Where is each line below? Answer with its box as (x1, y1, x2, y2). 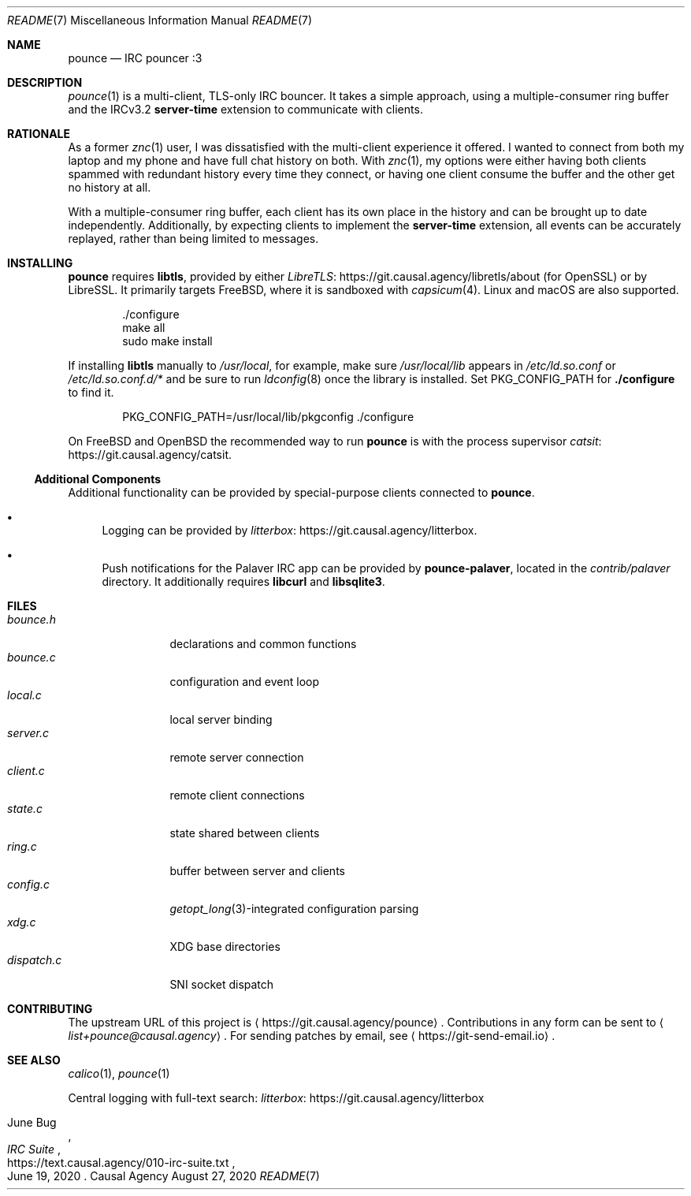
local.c (7, 688, 42, 702)
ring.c (7, 840, 37, 853)
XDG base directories (169, 940, 280, 953)
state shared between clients (169, 826, 320, 840)
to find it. (68, 386, 114, 399)
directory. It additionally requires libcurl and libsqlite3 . (102, 575, 385, 588)
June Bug (7, 1116, 57, 1129)
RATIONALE (7, 127, 71, 140)
